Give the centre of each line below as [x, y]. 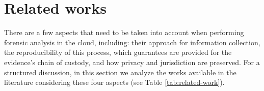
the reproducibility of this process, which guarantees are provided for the [118, 52]
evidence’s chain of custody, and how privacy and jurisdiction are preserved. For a [132, 62]
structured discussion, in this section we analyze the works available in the [120, 72]
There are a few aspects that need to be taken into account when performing [124, 32]
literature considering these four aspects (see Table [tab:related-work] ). [114, 82]
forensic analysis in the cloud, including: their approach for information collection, [132, 42]
